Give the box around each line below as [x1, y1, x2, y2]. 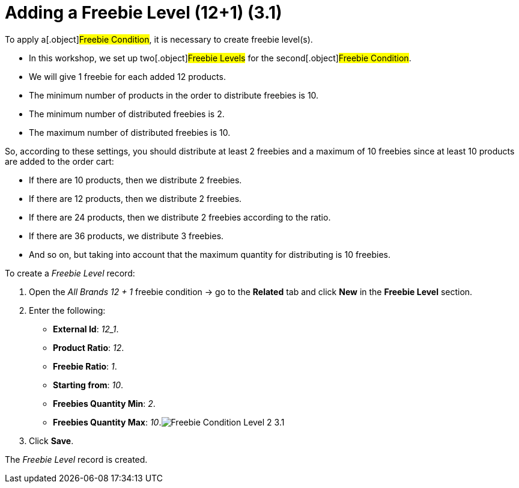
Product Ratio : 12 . [53, 342, 124, 353]
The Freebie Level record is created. [5, 454, 148, 465]
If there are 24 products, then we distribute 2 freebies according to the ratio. [29, 212, 331, 222]
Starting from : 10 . [53, 379, 124, 390]
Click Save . [29, 435, 74, 446]
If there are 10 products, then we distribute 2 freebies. [29, 174, 242, 185]
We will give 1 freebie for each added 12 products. [29, 71, 226, 82]
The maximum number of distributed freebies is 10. [29, 127, 231, 138]
